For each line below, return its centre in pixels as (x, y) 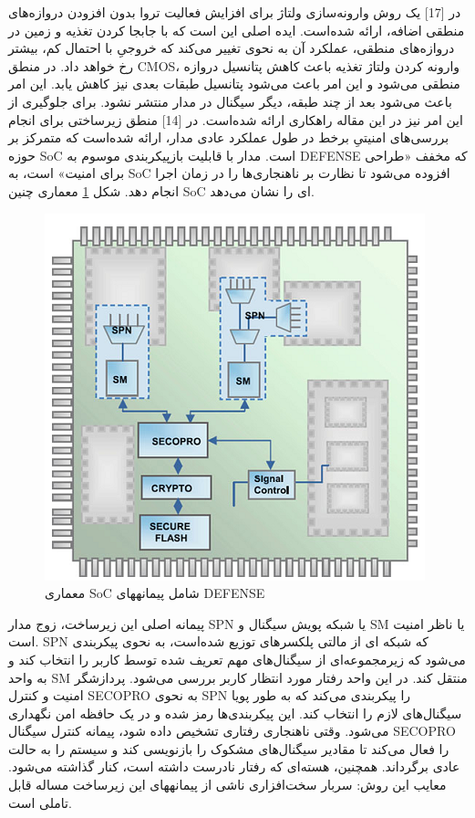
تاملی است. (40, 802)
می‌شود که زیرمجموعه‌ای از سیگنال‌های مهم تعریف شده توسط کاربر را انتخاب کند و (237, 659)
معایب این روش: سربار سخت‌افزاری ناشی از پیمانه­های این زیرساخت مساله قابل (227, 785)
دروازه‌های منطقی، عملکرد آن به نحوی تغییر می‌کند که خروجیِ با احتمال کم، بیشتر (232, 48)
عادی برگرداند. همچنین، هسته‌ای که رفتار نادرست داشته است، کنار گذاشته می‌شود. (234, 766)
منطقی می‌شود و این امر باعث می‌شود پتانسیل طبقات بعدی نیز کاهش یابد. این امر (234, 84)
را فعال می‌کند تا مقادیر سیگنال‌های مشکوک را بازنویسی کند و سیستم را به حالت (229, 748)
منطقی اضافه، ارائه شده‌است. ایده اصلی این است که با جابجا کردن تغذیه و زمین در (237, 30)
